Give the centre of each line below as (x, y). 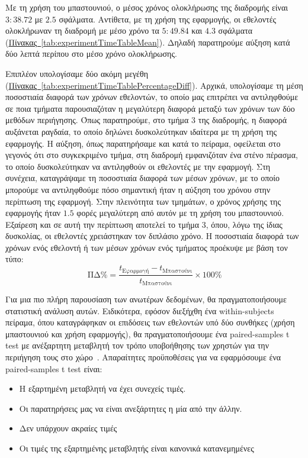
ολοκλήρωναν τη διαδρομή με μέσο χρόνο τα (82, 30)
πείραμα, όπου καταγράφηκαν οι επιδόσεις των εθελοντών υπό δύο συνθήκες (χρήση (150, 322)
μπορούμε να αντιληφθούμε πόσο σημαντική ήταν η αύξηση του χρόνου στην (138, 189)
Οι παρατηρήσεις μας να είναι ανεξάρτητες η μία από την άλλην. (131, 408)
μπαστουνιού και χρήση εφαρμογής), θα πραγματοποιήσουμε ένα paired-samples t (147, 333)
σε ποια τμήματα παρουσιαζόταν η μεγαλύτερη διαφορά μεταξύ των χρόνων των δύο (150, 108)
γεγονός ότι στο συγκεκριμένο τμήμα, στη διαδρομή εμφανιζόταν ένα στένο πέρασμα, (152, 155)
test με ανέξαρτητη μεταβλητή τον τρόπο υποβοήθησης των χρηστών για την (137, 345)
